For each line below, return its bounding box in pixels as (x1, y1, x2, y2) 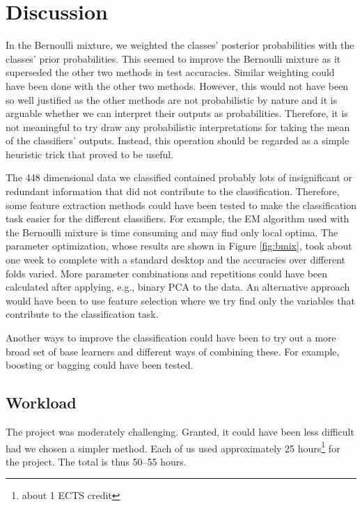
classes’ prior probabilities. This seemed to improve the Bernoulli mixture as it (6, 51, 341, 66)
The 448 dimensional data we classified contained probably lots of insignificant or (6, 170, 352, 185)
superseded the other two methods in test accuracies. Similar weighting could (6, 65, 335, 79)
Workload (6, 392, 77, 413)
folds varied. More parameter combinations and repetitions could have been (6, 266, 328, 280)
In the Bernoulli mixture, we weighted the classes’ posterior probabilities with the (6, 38, 354, 52)
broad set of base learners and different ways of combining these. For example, (6, 344, 340, 358)
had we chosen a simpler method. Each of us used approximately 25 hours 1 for (6, 438, 340, 455)
